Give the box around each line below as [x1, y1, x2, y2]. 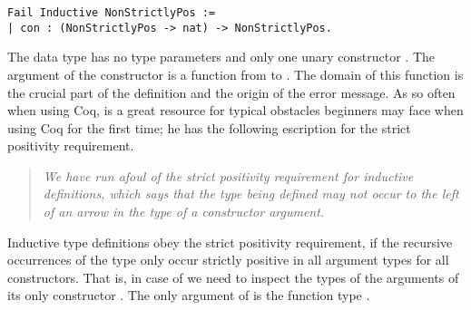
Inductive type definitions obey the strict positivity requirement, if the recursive [7, 232, 453, 251]
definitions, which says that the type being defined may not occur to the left [43, 184, 459, 203]
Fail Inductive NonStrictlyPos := [7, 6, 216, 19]
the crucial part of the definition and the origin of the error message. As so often [7, 82, 456, 102]
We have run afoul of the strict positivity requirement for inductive [43, 166, 414, 185]
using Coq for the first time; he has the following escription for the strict [7, 118, 411, 137]
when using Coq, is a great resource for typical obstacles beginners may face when [7, 101, 464, 120]
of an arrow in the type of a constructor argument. [43, 202, 325, 221]
